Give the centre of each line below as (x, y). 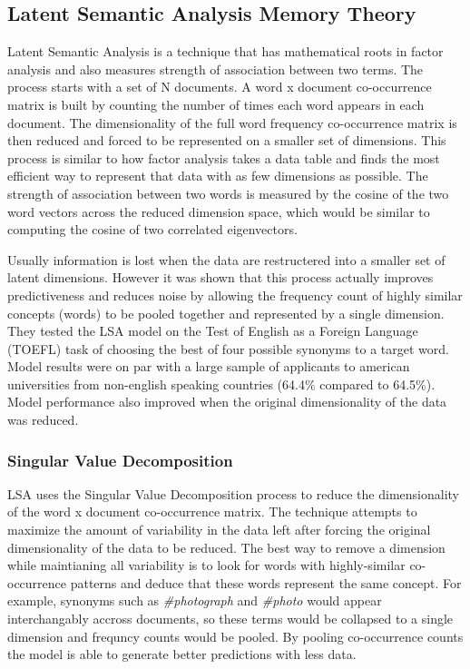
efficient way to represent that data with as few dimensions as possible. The (218, 176)
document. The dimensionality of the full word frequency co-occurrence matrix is (232, 122)
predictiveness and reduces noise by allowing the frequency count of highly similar (235, 295)
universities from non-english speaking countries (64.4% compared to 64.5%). (221, 384)
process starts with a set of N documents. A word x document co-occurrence (220, 87)
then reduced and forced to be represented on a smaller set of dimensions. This (227, 140)
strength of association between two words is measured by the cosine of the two (228, 193)
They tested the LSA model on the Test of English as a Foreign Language (213, 331)
